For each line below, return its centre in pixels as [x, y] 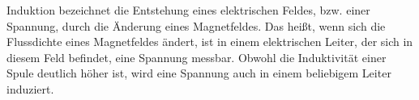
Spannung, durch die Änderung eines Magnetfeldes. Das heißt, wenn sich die [196, 25]
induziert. [30, 88]
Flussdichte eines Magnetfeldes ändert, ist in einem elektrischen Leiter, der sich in [210, 42]
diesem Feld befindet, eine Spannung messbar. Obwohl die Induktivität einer [197, 57]
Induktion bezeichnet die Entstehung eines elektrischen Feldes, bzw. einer [188, 10]
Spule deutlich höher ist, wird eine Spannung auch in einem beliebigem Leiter [199, 73]
